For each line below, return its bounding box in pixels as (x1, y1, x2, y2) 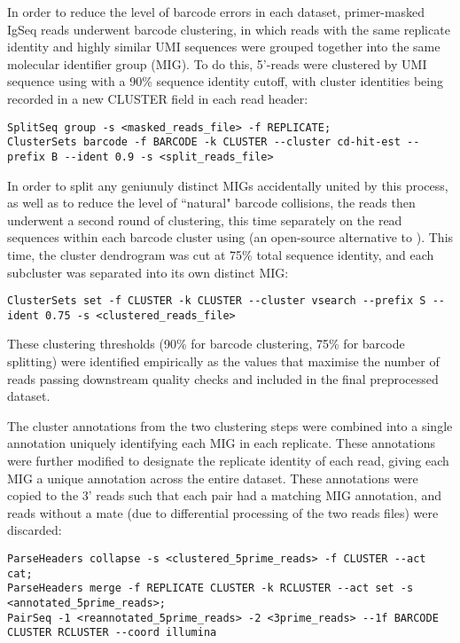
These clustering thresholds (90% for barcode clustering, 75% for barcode (7, 334, 405, 353)
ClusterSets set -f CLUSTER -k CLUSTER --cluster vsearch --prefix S (7, 294, 426, 308)
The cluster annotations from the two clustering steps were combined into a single (7, 416, 453, 435)
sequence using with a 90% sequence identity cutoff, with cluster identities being (7, 72, 443, 90)
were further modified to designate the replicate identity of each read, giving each (7, 451, 449, 469)
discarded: (7, 521, 62, 539)
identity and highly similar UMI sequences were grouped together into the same (7, 37, 441, 56)
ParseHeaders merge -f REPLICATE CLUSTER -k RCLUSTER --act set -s (7, 582, 414, 595)
